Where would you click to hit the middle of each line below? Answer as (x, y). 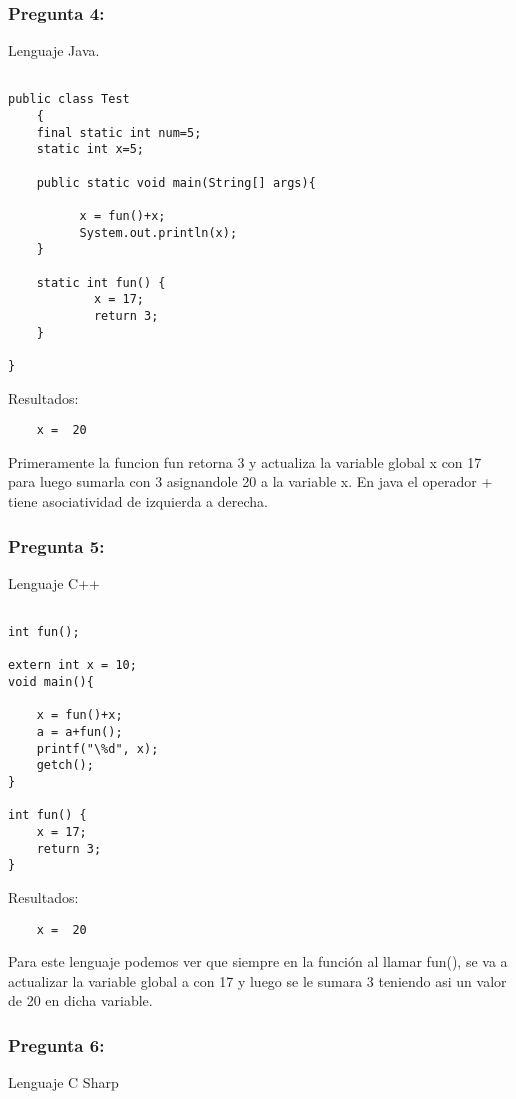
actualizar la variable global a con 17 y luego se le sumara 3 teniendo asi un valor (257, 980)
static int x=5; (90, 149)
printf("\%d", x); (97, 748)
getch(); (65, 765)
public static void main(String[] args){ (176, 182)
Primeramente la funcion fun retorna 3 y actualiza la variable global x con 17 (245, 461)
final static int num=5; (119, 132)
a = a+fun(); (79, 732)
